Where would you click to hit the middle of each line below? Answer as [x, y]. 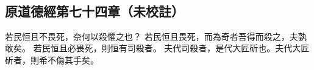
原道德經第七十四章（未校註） [95, 11]
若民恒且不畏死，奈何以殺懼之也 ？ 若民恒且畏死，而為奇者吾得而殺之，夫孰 [156, 36]
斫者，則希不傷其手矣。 [52, 59]
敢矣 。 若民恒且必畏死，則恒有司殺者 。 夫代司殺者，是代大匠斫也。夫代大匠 [157, 48]
